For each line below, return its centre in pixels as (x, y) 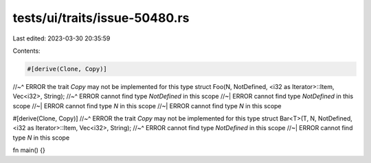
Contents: (26, 51)
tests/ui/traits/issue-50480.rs (101, 18)
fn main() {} (29, 150)
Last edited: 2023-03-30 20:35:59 (61, 38)
